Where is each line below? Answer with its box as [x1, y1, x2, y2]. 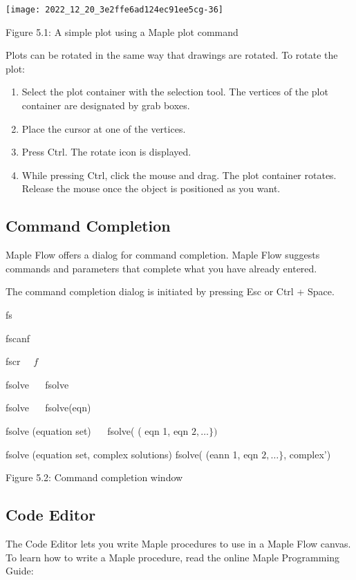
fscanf [6, 330, 30, 345]
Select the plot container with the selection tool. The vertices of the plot [21, 84, 328, 99]
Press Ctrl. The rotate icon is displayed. [21, 144, 191, 159]
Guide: [6, 563, 34, 578]
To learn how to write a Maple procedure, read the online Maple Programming [6, 550, 340, 564]
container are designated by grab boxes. [21, 98, 190, 113]
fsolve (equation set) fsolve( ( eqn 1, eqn [6, 423, 189, 438]
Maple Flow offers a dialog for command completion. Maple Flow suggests [6, 247, 320, 262]
